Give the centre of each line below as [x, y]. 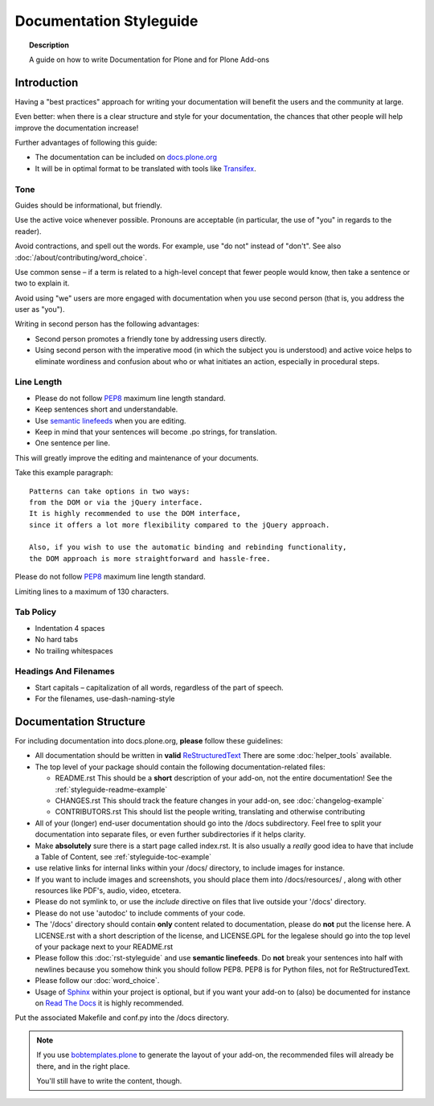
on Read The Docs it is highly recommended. [109, 1003]
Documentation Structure [80, 721]
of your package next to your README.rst [104, 947]
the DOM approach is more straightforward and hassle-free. [150, 558]
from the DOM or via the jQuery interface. [116, 502]
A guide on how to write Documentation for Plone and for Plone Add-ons [149, 59]
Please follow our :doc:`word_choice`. [97, 981]
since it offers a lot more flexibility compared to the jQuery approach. [180, 525]
